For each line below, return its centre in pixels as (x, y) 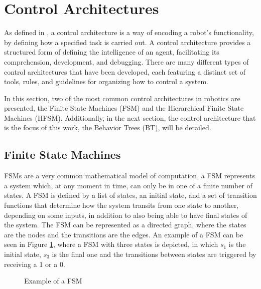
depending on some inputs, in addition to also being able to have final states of (126, 215)
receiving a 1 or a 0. (35, 264)
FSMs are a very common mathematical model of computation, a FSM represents (130, 176)
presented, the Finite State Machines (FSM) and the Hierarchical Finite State (124, 108)
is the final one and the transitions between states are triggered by (154, 254)
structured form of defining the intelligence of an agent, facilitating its (112, 52)
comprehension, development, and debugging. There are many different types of (126, 61)
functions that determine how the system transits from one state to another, (121, 205)
